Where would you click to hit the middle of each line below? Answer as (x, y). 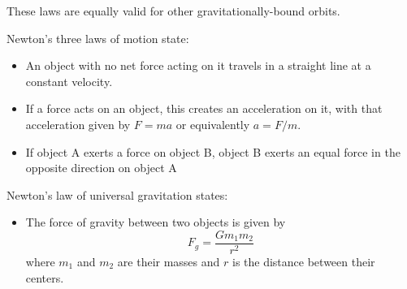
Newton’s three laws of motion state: (98, 38)
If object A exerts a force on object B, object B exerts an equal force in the (213, 151)
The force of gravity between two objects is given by (156, 222)
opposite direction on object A (101, 168)
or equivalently (213, 124)
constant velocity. (69, 81)
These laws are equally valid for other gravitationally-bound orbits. (173, 11)
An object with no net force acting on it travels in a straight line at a (198, 65)
